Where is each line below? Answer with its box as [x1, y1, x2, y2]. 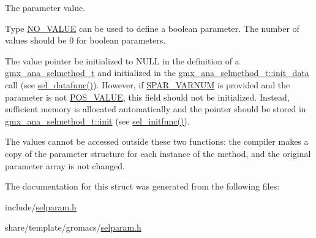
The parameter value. [5, 1, 86, 13]
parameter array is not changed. [5, 159, 125, 172]
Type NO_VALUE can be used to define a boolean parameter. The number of [5, 21, 299, 34]
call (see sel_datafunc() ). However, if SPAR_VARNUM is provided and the [5, 78, 290, 91]
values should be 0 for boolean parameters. [5, 34, 166, 47]
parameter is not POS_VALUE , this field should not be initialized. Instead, [5, 90, 290, 103]
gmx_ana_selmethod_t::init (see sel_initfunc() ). [5, 114, 190, 127]
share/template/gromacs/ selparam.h [5, 221, 141, 234]
